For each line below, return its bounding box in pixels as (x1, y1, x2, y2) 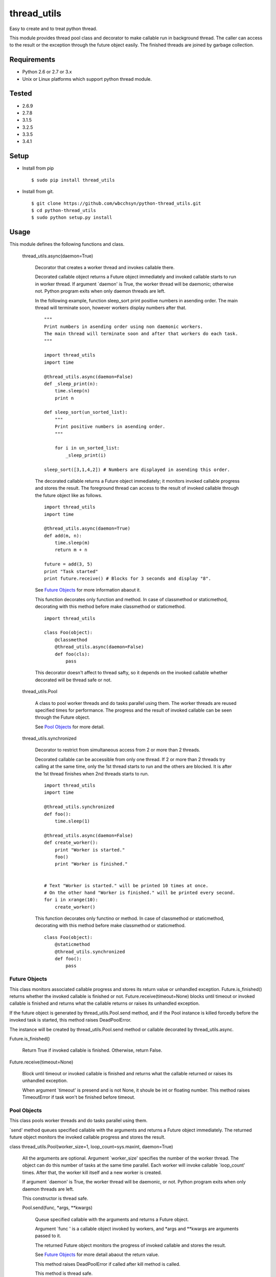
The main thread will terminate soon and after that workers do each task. (44, 331, 238, 337)
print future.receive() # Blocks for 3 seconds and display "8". (44, 576, 212, 582)
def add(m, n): (44, 533, 82, 538)
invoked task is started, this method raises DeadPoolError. (9, 1017, 132, 1023)
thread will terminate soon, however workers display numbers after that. (35, 304, 187, 311)
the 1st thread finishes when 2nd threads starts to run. (35, 770, 149, 776)
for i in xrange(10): (44, 897, 98, 903)
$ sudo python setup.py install (31, 215, 112, 221)
